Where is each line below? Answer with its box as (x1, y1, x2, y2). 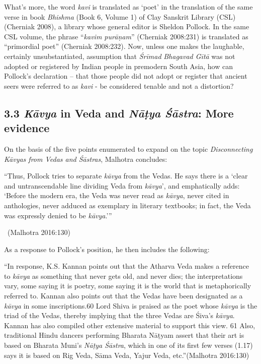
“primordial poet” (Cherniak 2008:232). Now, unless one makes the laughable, (4, 41, 244, 51)
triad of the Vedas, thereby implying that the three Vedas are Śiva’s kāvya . (4, 310, 235, 321)
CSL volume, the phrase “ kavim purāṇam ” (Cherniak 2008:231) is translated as (4, 31, 248, 41)
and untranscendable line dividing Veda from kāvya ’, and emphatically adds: (4, 180, 240, 191)
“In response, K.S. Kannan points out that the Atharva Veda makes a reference (4, 261, 249, 271)
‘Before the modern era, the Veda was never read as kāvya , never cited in (4, 190, 229, 201)
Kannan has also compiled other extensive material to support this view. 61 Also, (4, 320, 255, 330)
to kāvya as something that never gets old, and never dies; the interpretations (4, 270, 243, 281)
